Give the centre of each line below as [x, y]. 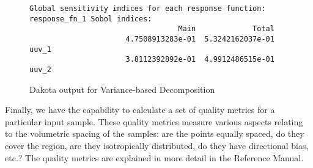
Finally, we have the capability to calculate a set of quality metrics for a [140, 110]
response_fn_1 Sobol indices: [91, 19]
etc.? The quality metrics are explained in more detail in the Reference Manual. [154, 157]
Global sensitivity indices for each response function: [148, 9]
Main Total [226, 29]
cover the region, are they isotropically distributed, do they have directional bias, [157, 145]
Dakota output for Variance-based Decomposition [122, 89]
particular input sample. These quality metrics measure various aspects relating [154, 121]
